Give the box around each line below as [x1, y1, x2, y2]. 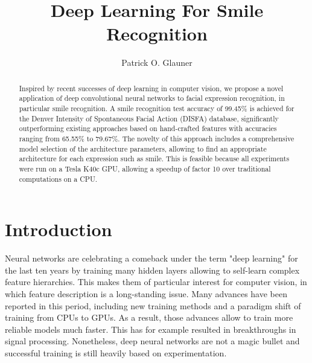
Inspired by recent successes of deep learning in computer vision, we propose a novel [19, 83, 284, 93]
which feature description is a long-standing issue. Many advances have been [5, 287, 287, 300]
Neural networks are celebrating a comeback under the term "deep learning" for [5, 252, 298, 265]
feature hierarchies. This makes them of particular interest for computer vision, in [5, 275, 307, 288]
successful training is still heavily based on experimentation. [5, 346, 227, 359]
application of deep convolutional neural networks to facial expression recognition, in [19, 93, 285, 103]
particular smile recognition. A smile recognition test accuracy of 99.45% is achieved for [19, 103, 294, 114]
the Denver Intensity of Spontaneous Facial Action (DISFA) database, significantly [19, 113, 279, 123]
